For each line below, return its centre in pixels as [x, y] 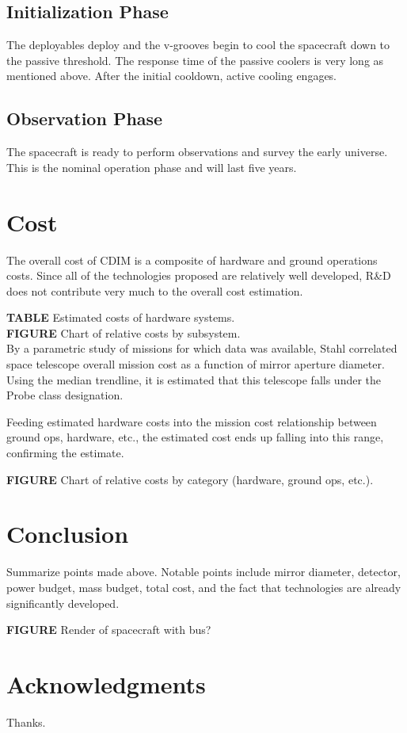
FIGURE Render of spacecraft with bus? [109, 630]
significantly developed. [63, 603]
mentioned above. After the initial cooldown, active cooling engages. [172, 76]
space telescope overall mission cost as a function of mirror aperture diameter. [196, 364]
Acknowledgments [106, 683]
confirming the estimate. [65, 453]
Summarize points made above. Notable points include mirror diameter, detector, [203, 572]
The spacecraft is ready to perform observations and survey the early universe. [197, 152]
